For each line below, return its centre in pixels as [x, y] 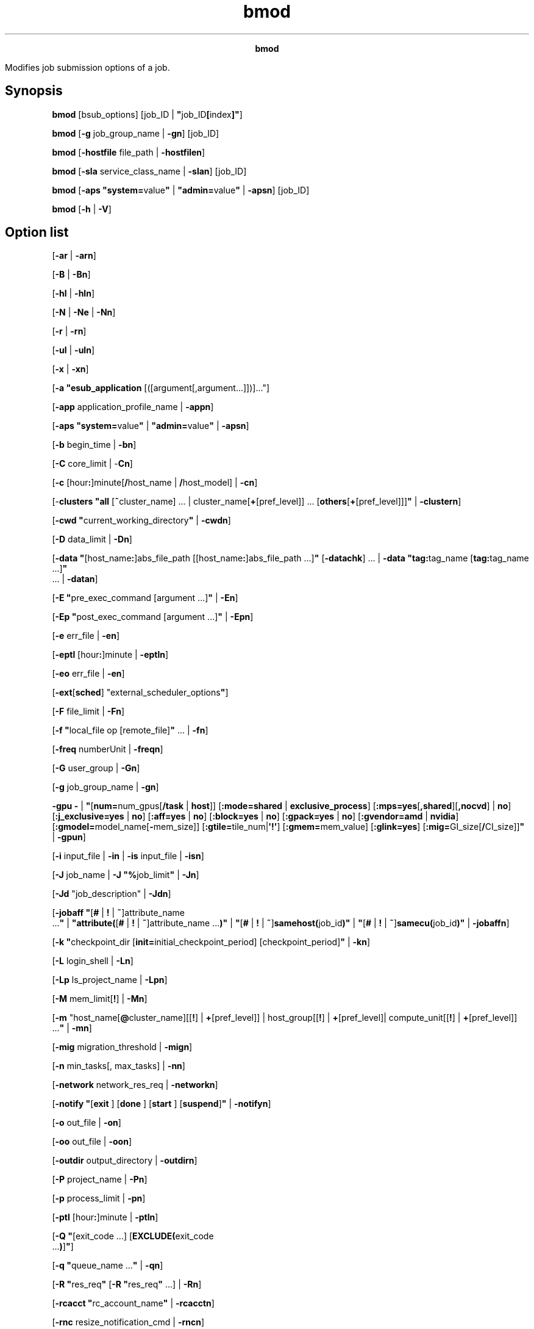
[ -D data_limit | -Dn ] [92, 539]
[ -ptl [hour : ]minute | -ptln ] [105, 1217]
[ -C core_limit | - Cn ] [92, 464]
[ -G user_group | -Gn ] [96, 768]
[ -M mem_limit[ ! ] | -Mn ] [100, 999]
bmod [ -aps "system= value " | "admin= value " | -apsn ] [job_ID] [181, 190]
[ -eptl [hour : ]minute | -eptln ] [110, 655]
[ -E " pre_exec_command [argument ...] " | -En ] [145, 598]
